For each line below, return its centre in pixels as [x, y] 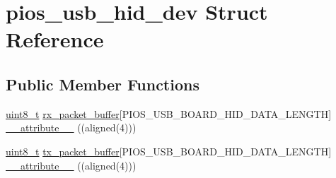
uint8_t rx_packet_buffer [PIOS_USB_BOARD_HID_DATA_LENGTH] [169, 113]
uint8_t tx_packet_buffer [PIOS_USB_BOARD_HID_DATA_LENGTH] [169, 151]
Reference [55, 39]
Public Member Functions [103, 84]
